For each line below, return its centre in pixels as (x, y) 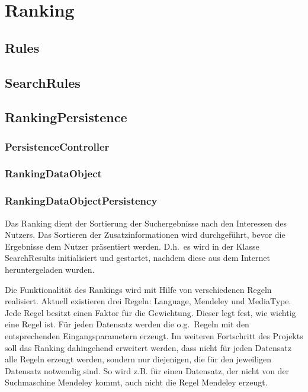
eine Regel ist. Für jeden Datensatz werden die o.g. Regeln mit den (127, 324)
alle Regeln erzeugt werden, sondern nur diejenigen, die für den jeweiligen (138, 359)
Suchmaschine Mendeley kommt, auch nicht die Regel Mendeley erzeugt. (136, 382)
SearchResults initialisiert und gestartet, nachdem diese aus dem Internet (138, 258)
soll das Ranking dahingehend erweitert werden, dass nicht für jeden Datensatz (148, 347)
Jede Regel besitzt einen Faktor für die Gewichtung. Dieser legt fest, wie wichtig (150, 312)
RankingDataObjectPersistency (81, 201)
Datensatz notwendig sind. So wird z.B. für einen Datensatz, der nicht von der (147, 370)
